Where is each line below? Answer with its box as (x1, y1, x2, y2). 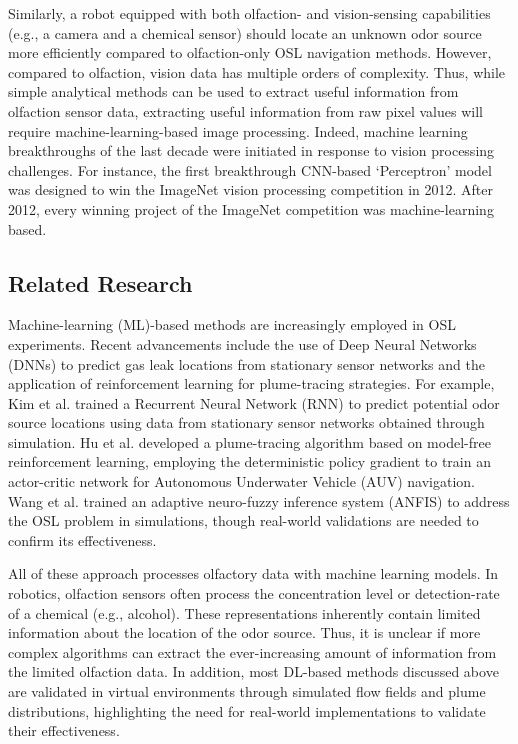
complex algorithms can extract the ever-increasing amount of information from (8, 641, 497, 662)
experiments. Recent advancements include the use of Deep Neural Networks (8, 333, 477, 354)
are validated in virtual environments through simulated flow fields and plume (8, 681, 486, 702)
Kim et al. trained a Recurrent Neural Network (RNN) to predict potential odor (8, 392, 500, 413)
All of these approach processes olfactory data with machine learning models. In (8, 563, 499, 584)
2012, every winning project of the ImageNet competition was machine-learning (8, 198, 494, 219)
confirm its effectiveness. (8, 529, 157, 550)
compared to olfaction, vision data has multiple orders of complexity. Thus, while (8, 61, 506, 82)
